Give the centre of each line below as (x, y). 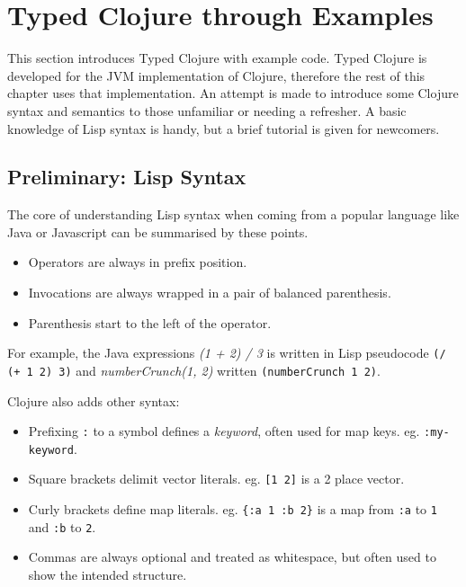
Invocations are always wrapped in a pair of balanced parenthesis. (210, 293)
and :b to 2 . (62, 526)
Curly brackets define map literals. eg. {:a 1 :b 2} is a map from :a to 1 (233, 509)
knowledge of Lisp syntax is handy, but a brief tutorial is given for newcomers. (224, 128)
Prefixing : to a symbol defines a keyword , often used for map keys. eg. (224, 431)
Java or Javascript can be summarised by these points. (158, 231)
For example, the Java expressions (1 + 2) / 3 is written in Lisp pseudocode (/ (227, 353)
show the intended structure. (108, 575)
